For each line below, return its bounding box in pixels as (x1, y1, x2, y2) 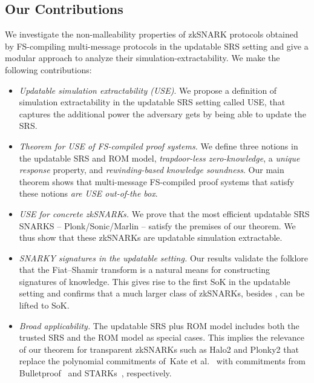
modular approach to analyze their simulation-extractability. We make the (5, 51, 280, 64)
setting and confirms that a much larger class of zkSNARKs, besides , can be (19, 287, 305, 300)
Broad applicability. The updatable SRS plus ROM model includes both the (19, 319, 299, 332)
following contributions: (5, 63, 92, 76)
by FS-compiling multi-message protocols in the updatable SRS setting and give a (5, 39, 309, 52)
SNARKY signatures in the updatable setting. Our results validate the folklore (19, 251, 309, 264)
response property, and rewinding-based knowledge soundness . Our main (19, 163, 284, 176)
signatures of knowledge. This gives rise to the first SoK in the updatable (19, 275, 290, 287)
